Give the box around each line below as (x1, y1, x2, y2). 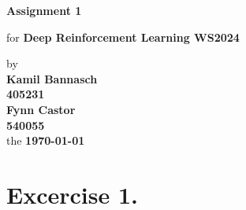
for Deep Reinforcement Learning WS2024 (6, 28, 240, 45)
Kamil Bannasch (6, 70, 98, 87)
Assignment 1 (6, 2, 82, 18)
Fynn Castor (6, 101, 76, 117)
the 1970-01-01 (6, 132, 85, 149)
